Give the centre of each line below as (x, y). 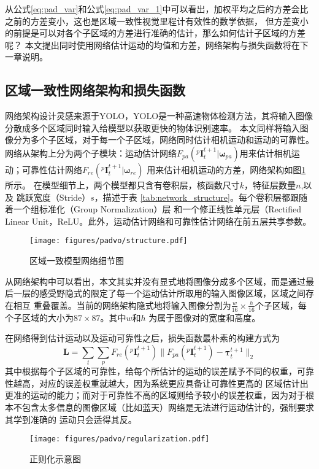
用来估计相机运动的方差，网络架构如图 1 (226, 169)
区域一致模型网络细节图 (77, 260)
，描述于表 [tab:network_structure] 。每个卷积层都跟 (196, 197)
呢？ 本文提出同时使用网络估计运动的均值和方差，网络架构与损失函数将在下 (157, 45)
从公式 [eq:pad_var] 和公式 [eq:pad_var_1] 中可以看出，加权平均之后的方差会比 (157, 9)
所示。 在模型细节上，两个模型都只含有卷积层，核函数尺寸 (122, 184)
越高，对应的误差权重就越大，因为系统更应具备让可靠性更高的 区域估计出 (161, 383)
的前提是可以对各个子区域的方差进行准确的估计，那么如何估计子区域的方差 (155, 33)
